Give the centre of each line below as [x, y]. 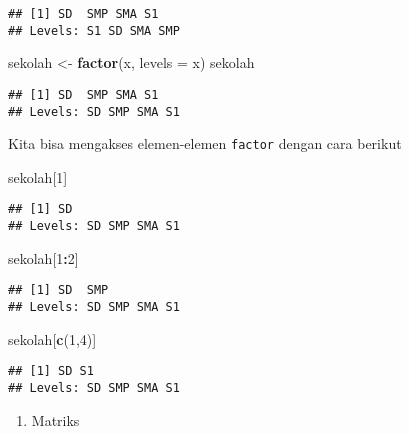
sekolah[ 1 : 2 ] [43, 257]
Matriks [55, 419]
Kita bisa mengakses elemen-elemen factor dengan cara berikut [205, 143]
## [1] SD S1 [51, 371]
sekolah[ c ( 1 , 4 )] [52, 338]
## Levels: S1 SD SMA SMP [94, 30]
